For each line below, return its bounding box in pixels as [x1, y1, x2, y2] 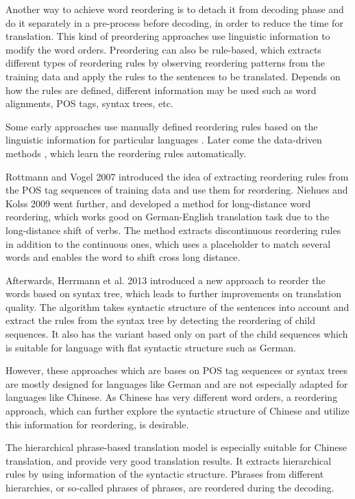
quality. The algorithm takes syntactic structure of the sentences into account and [5, 299, 350, 314]
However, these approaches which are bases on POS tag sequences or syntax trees [5, 363, 348, 378]
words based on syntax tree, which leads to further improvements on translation [5, 286, 341, 301]
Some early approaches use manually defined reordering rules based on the [5, 119, 318, 133]
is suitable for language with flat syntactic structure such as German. [5, 340, 296, 354]
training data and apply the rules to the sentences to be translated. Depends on [5, 69, 341, 83]
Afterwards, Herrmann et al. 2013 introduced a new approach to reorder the [5, 272, 326, 287]
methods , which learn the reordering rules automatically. [5, 146, 247, 160]
